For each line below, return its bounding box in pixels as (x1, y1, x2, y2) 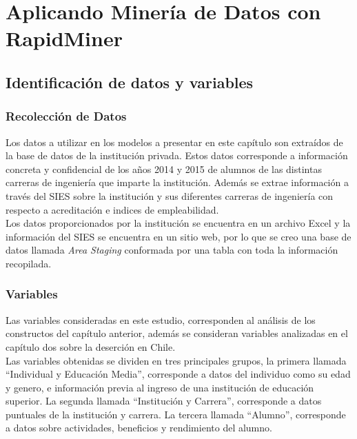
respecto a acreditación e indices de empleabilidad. (6, 202, 219, 216)
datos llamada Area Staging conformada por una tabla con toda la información (6, 243, 338, 257)
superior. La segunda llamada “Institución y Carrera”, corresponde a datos (6, 394, 322, 408)
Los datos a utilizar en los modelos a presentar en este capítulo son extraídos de (6, 134, 343, 149)
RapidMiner (6, 24, 123, 52)
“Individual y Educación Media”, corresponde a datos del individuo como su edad (6, 367, 351, 381)
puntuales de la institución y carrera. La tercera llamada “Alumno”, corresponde (6, 407, 346, 421)
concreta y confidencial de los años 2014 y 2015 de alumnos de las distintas (6, 161, 322, 176)
